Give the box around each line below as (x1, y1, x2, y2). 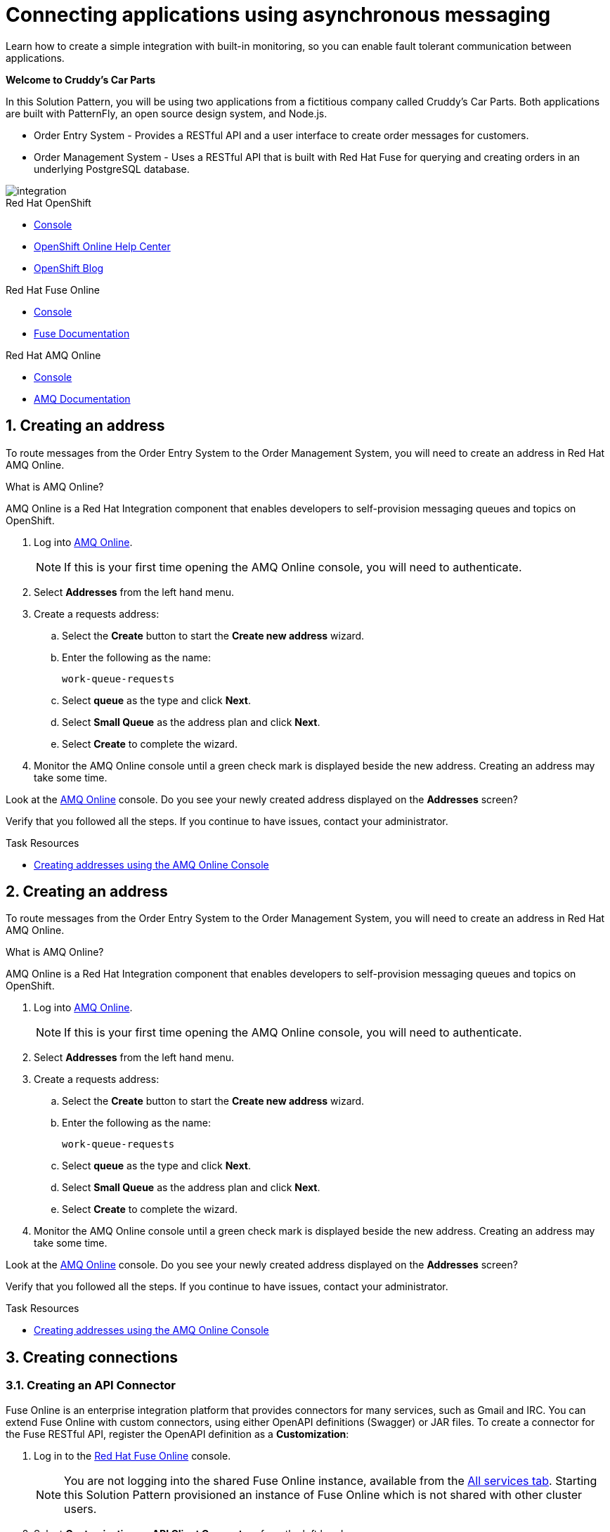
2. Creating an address (6, 883, 168, 901)
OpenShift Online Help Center (34, 240, 171, 252)
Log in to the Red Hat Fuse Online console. (34, 1449, 231, 1462)
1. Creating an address (6, 417, 165, 435)
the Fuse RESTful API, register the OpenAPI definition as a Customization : (6, 1427, 349, 1440)
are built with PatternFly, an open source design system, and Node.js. (6, 107, 327, 119)
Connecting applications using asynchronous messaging (6, 3, 551, 27)
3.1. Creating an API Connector (6, 1378, 176, 1393)
